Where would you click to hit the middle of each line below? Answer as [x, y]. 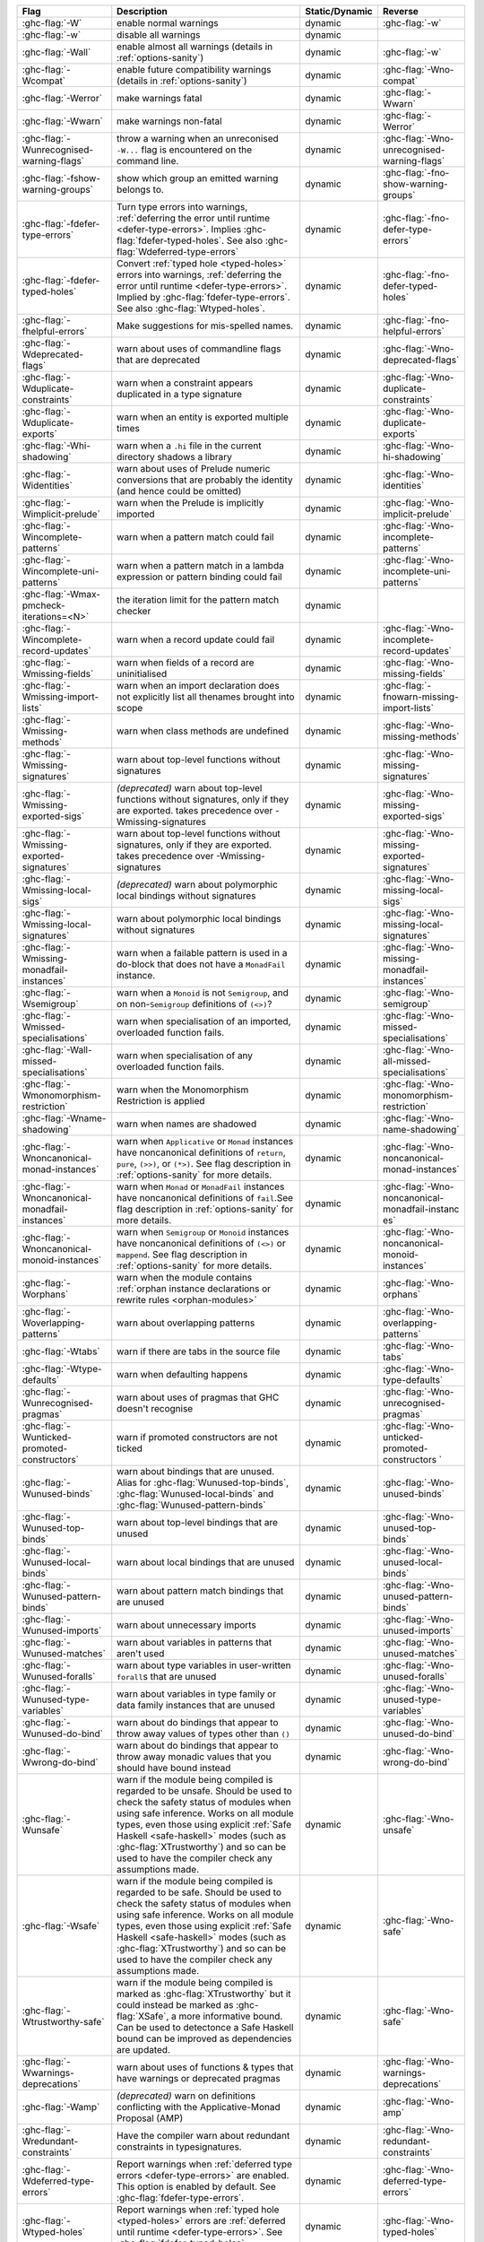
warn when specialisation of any [185, 1056]
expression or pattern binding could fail [199, 577]
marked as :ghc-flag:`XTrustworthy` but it [204, 1994]
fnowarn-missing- [420, 697]
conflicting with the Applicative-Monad [199, 2107]
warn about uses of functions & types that [205, 2067]
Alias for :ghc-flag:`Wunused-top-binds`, [203, 1482]
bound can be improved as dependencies [204, 2038]
